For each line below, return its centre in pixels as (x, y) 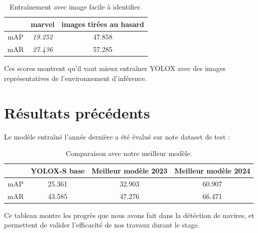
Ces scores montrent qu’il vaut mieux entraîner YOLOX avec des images (115, 68)
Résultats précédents (77, 112)
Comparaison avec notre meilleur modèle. (129, 153)
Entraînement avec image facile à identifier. (76, 6)
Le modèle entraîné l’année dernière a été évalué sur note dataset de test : (117, 136)
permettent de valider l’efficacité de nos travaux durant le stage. (102, 225)
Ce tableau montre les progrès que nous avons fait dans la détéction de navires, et (129, 215)
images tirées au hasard (103, 24)
